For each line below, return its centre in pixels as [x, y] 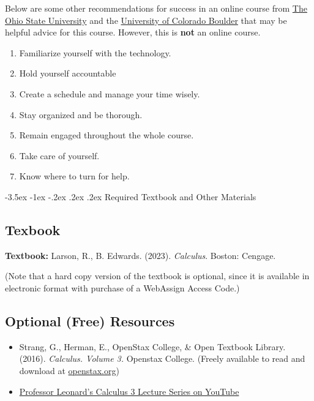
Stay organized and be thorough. [81, 114]
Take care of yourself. [59, 155]
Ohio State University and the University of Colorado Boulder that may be [146, 20]
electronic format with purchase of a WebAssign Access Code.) [122, 287]
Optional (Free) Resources [90, 320]
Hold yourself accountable [68, 73]
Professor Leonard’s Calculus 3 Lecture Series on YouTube [129, 391]
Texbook [33, 229]
